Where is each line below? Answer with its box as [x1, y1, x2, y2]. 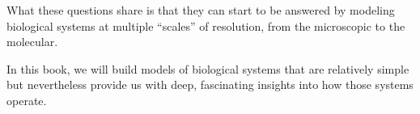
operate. [6, 91, 47, 108]
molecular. [6, 33, 58, 50]
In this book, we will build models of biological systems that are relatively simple [6, 60, 409, 77]
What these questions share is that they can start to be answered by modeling [6, 2, 395, 18]
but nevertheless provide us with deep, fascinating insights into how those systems [6, 76, 414, 93]
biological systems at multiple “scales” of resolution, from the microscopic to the [6, 17, 405, 34]
